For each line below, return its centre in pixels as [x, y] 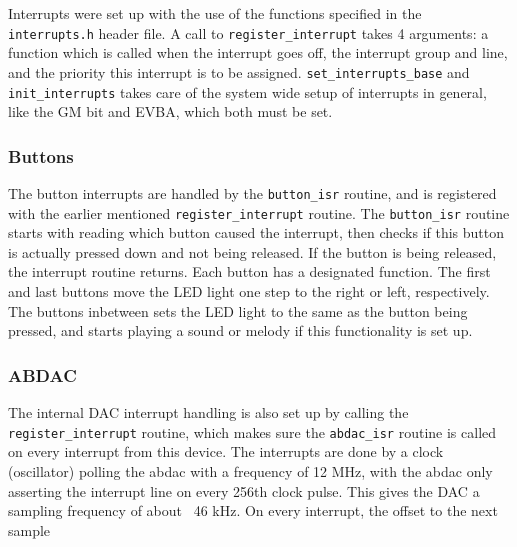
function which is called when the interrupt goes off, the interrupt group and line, [258, 52]
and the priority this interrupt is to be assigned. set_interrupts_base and [239, 71]
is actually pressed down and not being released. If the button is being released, [252, 251]
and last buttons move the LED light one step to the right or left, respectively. [249, 291]
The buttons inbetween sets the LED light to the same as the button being [238, 310]
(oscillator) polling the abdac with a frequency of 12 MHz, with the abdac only [250, 470]
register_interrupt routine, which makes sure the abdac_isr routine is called [252, 431]
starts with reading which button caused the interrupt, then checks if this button [256, 232]
